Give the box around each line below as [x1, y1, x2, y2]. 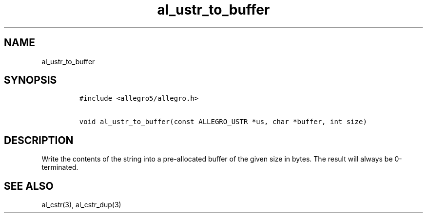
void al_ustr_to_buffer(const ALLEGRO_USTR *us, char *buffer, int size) [79, 118, 367, 126]
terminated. [41, 163, 78, 172]
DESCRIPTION [4, 134, 74, 146]
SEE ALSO [4, 180, 54, 192]
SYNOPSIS [4, 74, 57, 87]
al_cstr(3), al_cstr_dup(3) [41, 200, 121, 209]
